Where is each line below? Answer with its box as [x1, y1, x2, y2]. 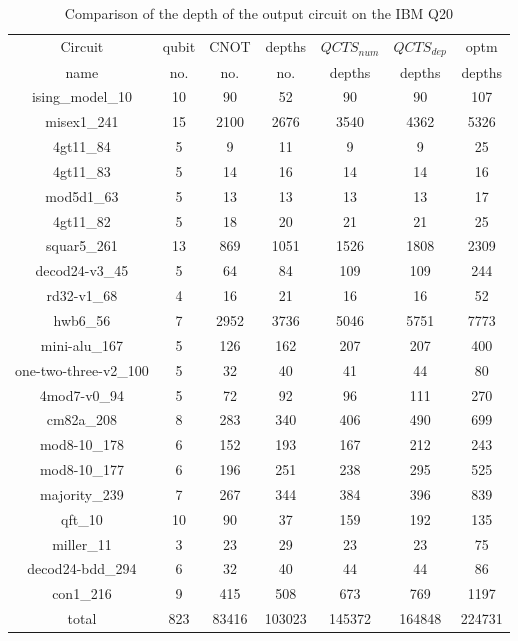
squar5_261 [46, 235, 118, 256]
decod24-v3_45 [35, 260, 129, 281]
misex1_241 [45, 111, 119, 132]
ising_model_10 [31, 86, 132, 107]
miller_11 [52, 533, 112, 554]
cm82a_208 [46, 409, 118, 430]
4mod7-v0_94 [39, 384, 125, 405]
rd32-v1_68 [46, 285, 118, 306]
